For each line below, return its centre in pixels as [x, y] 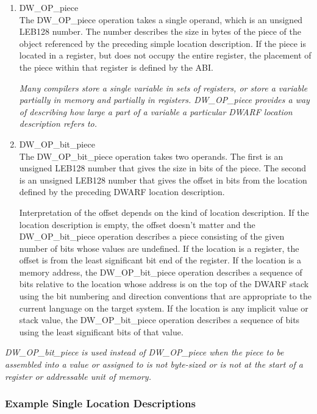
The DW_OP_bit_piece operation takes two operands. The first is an [151, 156]
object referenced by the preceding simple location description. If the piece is [162, 43]
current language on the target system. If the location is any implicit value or [164, 308]
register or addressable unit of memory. [78, 376]
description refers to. [58, 123]
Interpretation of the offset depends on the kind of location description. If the [164, 212]
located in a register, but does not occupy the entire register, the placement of [165, 55]
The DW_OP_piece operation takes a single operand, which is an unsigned [161, 19]
